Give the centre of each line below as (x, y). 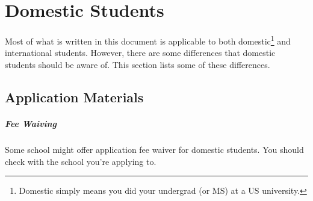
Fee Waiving (31, 123)
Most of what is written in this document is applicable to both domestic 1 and (148, 40)
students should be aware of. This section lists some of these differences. (138, 64)
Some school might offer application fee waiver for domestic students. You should (154, 149)
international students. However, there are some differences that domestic (140, 53)
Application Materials (74, 97)
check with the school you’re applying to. (81, 161)
